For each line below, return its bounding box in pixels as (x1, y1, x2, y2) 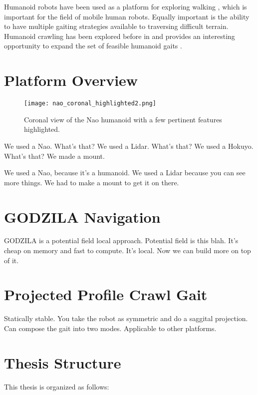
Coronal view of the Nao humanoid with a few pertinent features (24, 114, 222, 124)
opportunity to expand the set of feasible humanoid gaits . (4, 40, 182, 51)
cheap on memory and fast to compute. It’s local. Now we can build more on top (4, 245, 251, 256)
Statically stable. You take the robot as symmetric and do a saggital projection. (4, 313, 248, 324)
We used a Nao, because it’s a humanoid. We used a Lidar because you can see (4, 167, 246, 178)
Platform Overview (4, 70, 138, 90)
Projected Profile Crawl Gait (4, 284, 208, 305)
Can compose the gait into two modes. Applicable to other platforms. (4, 323, 217, 333)
